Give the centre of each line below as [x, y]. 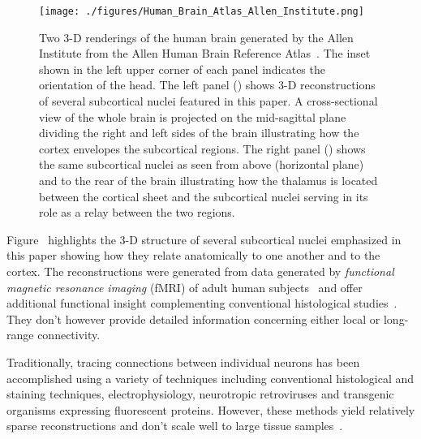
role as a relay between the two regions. [137, 212]
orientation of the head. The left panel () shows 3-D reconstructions [207, 85]
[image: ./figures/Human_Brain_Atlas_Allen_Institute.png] [202, 11]
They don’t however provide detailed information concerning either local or [193, 318]
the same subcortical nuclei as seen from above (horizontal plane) [202, 164]
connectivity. [69, 335]
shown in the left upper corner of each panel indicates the [182, 69]
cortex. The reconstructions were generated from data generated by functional [200, 271]
